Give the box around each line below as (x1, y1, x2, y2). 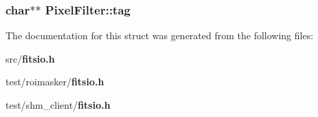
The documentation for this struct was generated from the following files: (5, 28, 314, 43)
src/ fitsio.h (5, 51, 55, 65)
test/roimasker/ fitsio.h (5, 74, 104, 89)
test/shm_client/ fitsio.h (5, 98, 111, 111)
